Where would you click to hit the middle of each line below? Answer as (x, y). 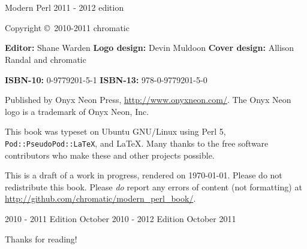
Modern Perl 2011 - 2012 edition (64, 7)
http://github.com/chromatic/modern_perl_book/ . (100, 198)
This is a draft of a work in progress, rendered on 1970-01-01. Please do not (144, 175)
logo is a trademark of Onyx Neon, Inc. (77, 111)
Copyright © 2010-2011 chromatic (67, 27)
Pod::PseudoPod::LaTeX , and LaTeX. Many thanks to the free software (137, 143)
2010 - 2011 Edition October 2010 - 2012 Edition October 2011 (121, 218)
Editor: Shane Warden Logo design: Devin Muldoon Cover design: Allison (150, 48)
